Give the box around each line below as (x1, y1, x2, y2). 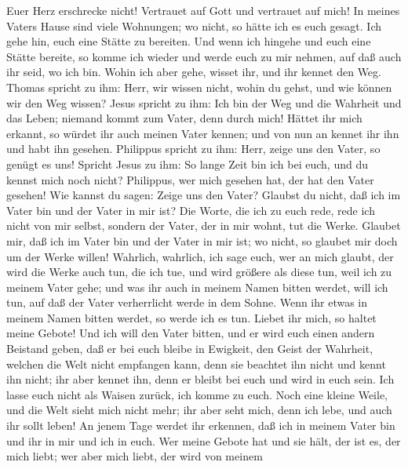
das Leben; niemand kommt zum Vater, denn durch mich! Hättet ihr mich (6, 110, 362, 126)
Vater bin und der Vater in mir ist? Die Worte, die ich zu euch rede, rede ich (6, 202, 375, 218)
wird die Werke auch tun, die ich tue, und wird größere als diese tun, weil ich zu (6, 264, 392, 280)
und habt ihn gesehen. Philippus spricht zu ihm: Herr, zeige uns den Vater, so (6, 140, 381, 157)
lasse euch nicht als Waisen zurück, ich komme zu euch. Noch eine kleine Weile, (6, 386, 388, 402)
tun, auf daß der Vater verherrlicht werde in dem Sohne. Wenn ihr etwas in (6, 294, 368, 311)
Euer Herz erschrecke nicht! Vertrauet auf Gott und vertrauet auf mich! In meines (6, 2, 400, 18)
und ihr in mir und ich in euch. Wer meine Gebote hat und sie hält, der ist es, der (6, 432, 401, 449)
